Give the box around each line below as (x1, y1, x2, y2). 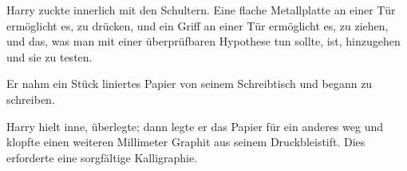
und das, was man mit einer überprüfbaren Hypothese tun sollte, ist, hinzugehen (6, 33, 401, 50)
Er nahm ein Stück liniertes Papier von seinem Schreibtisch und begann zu (6, 75, 373, 92)
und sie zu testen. (6, 48, 93, 65)
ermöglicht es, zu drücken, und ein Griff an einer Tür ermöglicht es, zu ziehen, (6, 17, 389, 34)
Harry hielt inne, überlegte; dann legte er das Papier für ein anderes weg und (6, 117, 383, 134)
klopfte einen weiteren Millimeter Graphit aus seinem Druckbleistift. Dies (6, 133, 366, 150)
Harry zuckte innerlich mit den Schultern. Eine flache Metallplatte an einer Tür (6, 2, 396, 18)
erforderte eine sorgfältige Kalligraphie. (6, 149, 198, 165)
